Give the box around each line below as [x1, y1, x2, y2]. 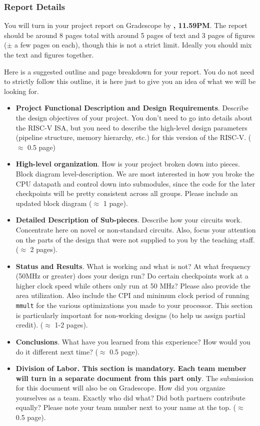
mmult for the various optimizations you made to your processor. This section [15, 300, 252, 310]
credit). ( [15, 319, 43, 330]
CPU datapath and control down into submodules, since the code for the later [15, 178, 255, 188]
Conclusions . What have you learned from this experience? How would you [15, 336, 250, 346]
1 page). [103, 197, 128, 208]
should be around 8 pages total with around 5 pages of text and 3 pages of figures [4, 29, 255, 40]
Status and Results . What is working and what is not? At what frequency [15, 260, 251, 271]
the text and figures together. [4, 49, 94, 59]
